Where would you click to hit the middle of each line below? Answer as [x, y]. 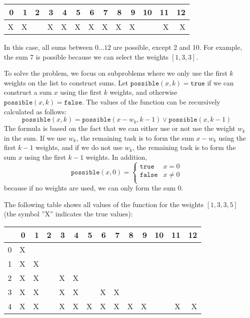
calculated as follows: [35, 111]
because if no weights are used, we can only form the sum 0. [94, 188]
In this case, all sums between [48, 47]
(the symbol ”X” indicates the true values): [68, 214]
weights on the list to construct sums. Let [66, 82]
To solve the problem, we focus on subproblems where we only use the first [116, 73]
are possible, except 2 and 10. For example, [178, 47]
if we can [221, 82]
